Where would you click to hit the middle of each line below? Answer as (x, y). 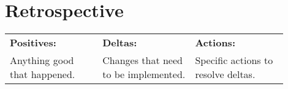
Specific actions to (234, 60)
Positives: (33, 43)
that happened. (43, 74)
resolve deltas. (225, 74)
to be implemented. (144, 74)
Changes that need (142, 60)
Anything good (42, 60)
